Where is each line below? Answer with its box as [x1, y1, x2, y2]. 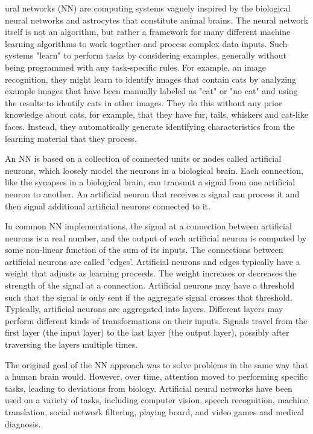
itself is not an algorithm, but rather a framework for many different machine [5, 25, 291, 38]
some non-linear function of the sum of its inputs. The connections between [5, 243, 283, 256]
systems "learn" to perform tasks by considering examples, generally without [5, 49, 286, 62]
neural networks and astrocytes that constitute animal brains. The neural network [5, 13, 309, 26]
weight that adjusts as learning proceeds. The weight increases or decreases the [5, 267, 297, 279]
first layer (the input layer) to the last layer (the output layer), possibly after [5, 326, 289, 339]
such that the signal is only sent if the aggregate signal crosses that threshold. [5, 290, 292, 303]
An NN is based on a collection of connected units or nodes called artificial [5, 152, 282, 165]
